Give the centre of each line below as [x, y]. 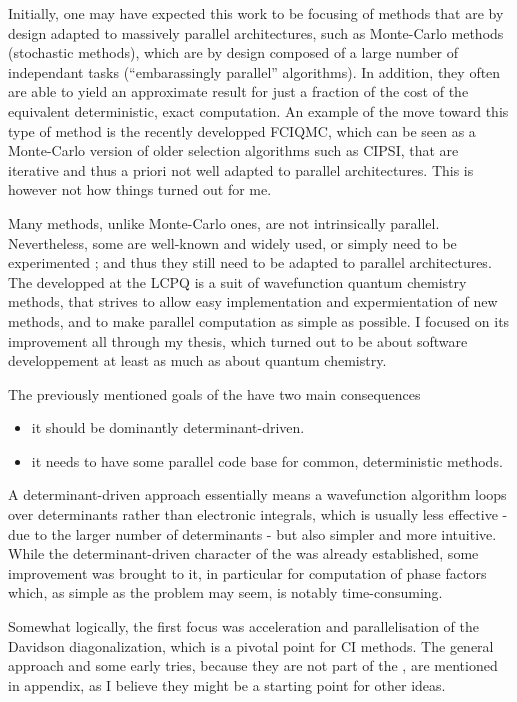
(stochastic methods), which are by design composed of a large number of [233, 52]
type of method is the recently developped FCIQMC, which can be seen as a [242, 130]
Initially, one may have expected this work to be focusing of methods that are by [256, 13]
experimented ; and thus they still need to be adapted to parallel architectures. [250, 262]
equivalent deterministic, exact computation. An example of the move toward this [258, 110]
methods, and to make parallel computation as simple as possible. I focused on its [259, 320]
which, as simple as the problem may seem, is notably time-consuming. [225, 592]
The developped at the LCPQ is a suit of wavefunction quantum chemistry [237, 281]
